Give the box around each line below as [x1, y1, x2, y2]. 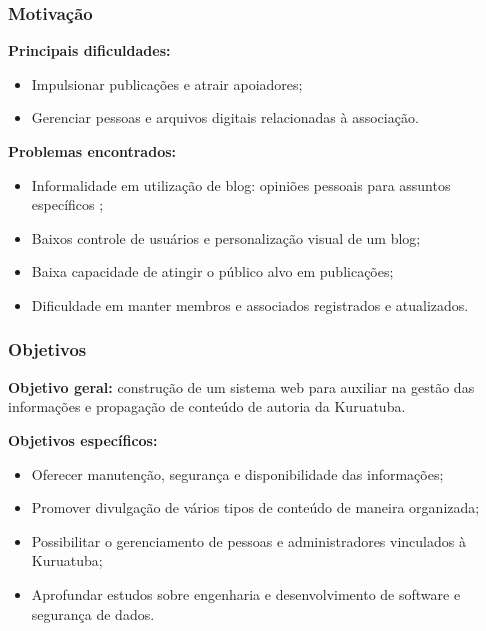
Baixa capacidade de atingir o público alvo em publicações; [31, 261, 394, 282]
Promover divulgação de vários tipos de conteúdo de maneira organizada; [31, 497, 480, 518]
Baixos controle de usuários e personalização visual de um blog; [31, 227, 421, 248]
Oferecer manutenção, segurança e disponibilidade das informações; [31, 463, 444, 484]
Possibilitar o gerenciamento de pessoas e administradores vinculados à [31, 530, 466, 551]
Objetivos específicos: [8, 429, 158, 450]
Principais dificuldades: [8, 40, 171, 61]
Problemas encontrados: [8, 141, 176, 161]
